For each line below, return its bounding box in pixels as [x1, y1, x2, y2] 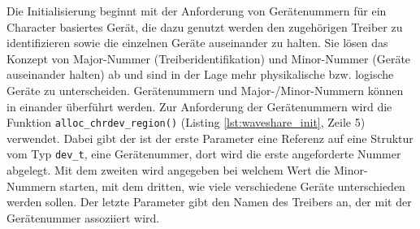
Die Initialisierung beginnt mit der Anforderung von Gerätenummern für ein [6, 2, 387, 19]
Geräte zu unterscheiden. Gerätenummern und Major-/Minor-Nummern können [6, 81, 404, 98]
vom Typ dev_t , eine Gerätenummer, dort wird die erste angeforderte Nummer [6, 145, 401, 162]
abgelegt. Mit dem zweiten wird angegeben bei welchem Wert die [6, 162, 331, 179]
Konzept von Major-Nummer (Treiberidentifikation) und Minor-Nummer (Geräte [6, 50, 411, 67]
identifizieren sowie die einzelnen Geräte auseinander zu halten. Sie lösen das [6, 34, 388, 51]
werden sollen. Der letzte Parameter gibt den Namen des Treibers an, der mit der [6, 193, 412, 210]
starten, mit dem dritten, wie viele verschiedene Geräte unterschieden [59, 177, 405, 194]
